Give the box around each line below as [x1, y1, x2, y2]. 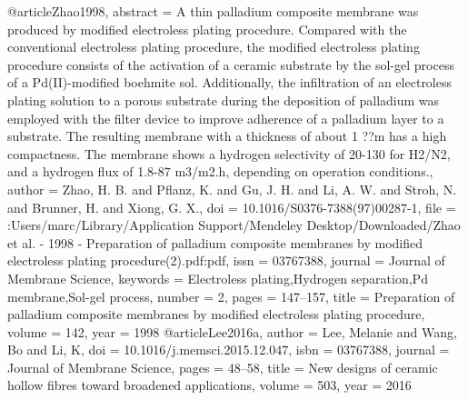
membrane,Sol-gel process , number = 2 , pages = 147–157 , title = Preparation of [7, 286, 455, 305]
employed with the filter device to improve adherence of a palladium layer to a [7, 108, 444, 127]
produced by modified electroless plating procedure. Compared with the [7, 19, 407, 38]
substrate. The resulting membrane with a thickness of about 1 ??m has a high [7, 126, 447, 145]
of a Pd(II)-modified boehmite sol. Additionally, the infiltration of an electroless [7, 73, 453, 92]
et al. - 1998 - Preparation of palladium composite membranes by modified [7, 233, 423, 252]
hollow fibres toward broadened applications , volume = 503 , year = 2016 [7, 375, 412, 395]
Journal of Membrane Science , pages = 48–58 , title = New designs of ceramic [7, 357, 438, 376]
